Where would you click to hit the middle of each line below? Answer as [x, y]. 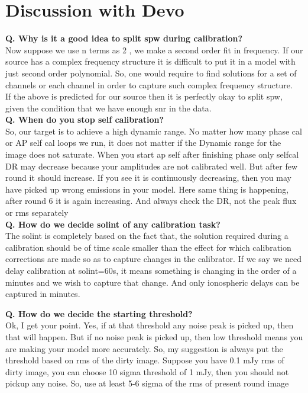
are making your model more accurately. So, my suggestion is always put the [144, 348]
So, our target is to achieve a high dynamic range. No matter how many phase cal [154, 131]
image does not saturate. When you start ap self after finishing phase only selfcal [152, 154]
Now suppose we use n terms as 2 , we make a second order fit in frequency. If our [154, 49]
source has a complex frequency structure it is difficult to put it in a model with [150, 61]
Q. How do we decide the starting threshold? [99, 313]
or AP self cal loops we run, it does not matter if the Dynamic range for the [143, 143]
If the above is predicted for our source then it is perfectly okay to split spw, [144, 96]
